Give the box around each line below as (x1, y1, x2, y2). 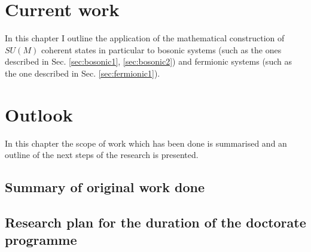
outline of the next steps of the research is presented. (5, 148, 199, 161)
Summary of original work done (5, 178, 205, 196)
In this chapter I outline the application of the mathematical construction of (5, 32, 285, 44)
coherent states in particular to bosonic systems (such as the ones (41, 43, 282, 56)
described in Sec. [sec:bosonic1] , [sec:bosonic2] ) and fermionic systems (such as (5, 55, 292, 68)
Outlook (5, 102, 73, 126)
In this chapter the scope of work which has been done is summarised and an (5, 136, 287, 149)
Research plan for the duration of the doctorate (5, 212, 306, 231)
